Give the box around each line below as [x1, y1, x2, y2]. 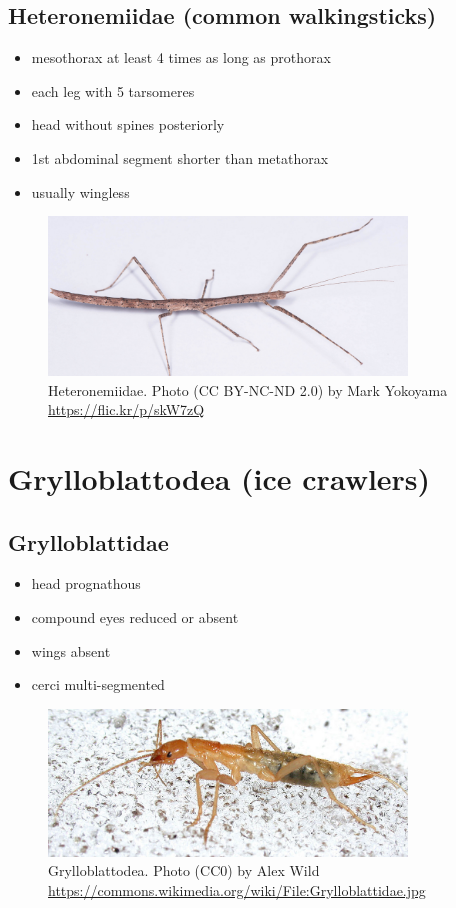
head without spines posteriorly [31, 114, 225, 135]
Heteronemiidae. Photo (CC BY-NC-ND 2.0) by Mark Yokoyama [48, 379, 448, 400]
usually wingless [31, 181, 130, 202]
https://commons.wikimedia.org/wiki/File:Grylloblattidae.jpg [48, 879, 426, 900]
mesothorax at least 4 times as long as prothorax [31, 47, 331, 68]
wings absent [31, 640, 111, 661]
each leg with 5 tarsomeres [31, 80, 195, 101]
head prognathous [31, 573, 141, 594]
